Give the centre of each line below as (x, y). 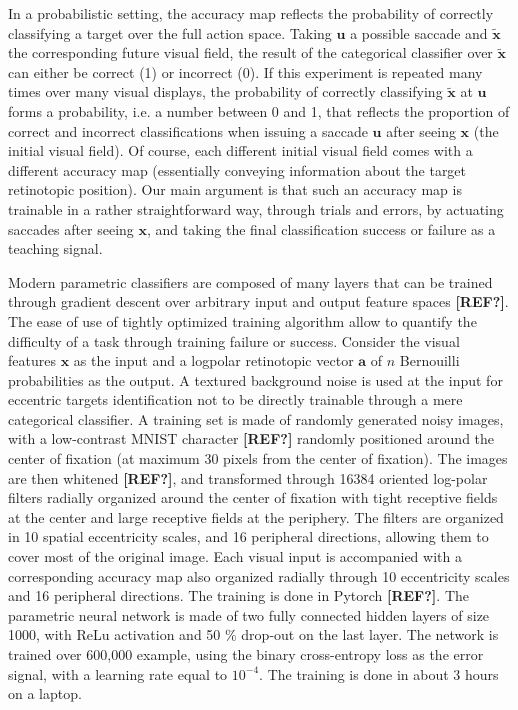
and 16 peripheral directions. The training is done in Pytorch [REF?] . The (238, 595)
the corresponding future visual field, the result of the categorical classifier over (250, 52)
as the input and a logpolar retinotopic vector (213, 360)
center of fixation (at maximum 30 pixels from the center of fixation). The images (258, 458)
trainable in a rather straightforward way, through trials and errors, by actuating (256, 208)
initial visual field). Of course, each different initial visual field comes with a (240, 150)
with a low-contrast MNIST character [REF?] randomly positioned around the (251, 438)
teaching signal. (55, 248)
